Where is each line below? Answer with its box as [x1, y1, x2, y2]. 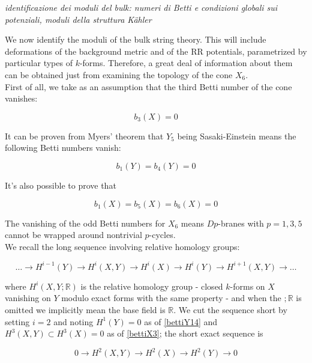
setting [5, 315, 30, 328]
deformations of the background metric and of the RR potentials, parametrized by [5, 44, 307, 57]
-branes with [218, 216, 264, 229]
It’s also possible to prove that [5, 178, 116, 191]
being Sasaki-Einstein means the [177, 129, 296, 142]
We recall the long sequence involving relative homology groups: [5, 240, 240, 252]
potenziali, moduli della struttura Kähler [5, 13, 152, 25]
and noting [53, 315, 94, 328]
